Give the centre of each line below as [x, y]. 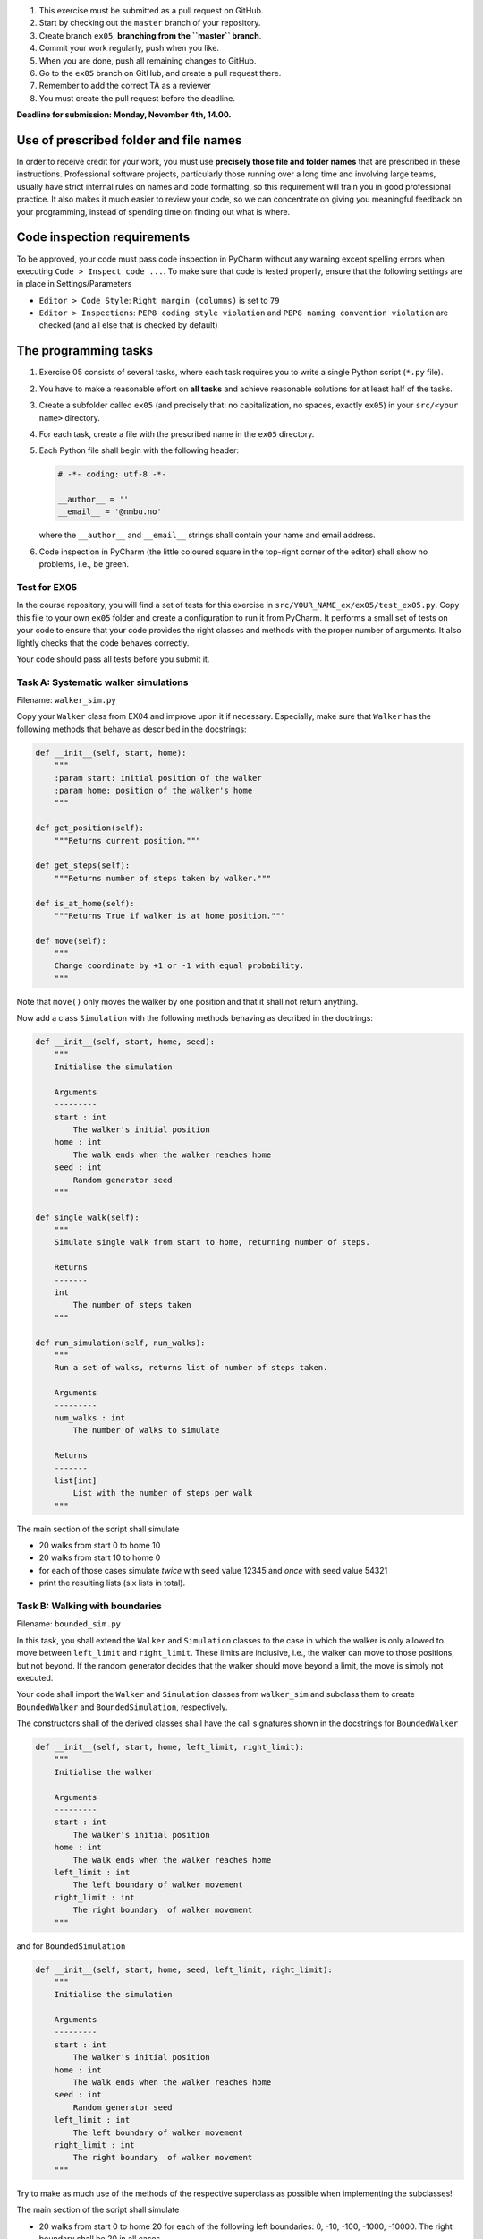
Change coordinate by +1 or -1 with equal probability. [179, 966]
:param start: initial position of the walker [158, 778]
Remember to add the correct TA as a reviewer [125, 86]
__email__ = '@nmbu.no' [110, 512]
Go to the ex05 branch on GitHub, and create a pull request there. [160, 73]
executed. [35, 1677]
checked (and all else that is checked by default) [128, 325]
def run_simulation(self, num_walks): [120, 1343]
